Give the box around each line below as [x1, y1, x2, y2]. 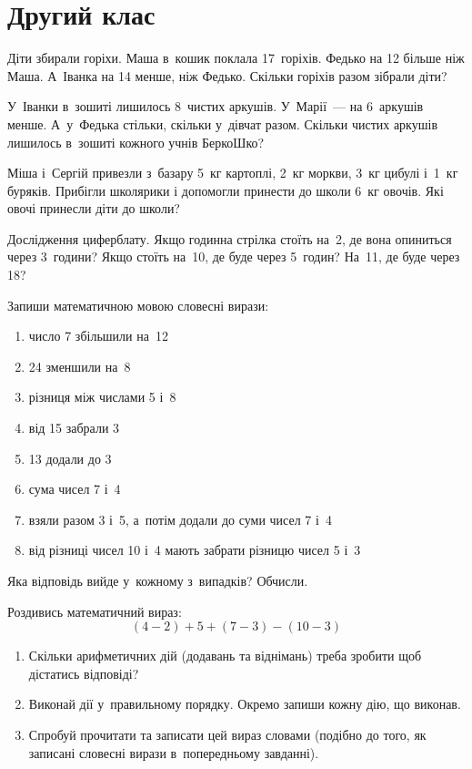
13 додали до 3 [28, 448, 112, 467]
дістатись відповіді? [28, 663, 139, 682]
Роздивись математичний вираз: [7, 601, 182, 620]
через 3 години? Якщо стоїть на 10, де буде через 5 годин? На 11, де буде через [7, 247, 460, 266]
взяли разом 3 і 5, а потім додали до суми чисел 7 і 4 [28, 509, 332, 528]
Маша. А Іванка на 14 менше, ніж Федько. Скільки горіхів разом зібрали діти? [7, 66, 447, 85]
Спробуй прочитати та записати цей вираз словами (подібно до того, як [28, 724, 427, 743]
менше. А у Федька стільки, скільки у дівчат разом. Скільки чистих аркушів [7, 114, 438, 133]
